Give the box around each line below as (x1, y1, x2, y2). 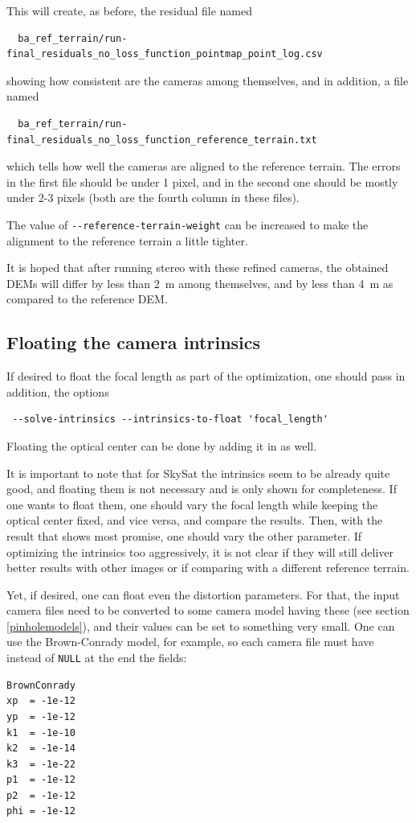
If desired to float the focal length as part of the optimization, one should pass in (6, 368, 406, 385)
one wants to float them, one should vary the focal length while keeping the (6, 496, 378, 512)
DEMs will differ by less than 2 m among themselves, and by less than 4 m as (6, 274, 394, 291)
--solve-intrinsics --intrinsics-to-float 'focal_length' (12, 414, 328, 426)
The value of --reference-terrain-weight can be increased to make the (6, 216, 369, 232)
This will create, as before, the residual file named (6, 2, 252, 19)
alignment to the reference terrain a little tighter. (6, 232, 248, 249)
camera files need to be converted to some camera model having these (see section (6, 602, 410, 619)
